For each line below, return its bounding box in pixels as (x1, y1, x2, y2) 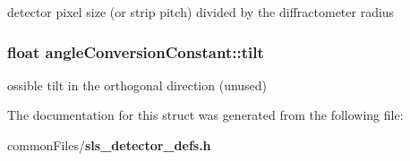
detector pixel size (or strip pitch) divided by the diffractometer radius (7, 3, 395, 21)
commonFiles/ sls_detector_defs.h (7, 136, 211, 154)
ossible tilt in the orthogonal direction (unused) (7, 75, 268, 94)
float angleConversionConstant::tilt (7, 40, 264, 63)
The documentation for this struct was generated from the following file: (7, 106, 404, 124)
